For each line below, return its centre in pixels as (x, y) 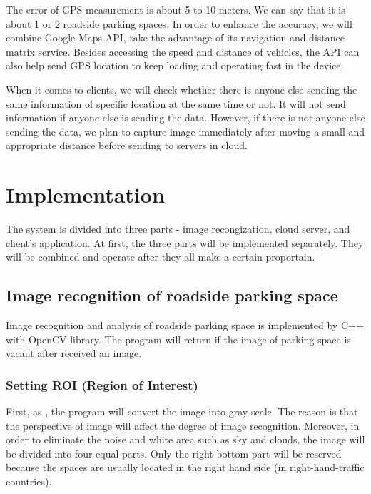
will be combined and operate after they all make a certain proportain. (161, 257)
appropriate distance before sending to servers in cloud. (127, 145)
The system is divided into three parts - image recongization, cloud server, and (178, 229)
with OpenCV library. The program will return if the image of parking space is (178, 339)
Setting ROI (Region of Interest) (102, 384)
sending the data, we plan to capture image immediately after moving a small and (185, 131)
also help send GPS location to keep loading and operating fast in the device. (175, 65)
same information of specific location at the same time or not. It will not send (176, 103)
